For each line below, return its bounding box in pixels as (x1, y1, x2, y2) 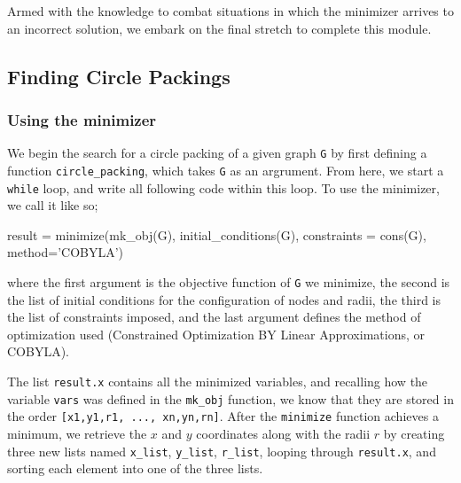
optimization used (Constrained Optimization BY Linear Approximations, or (7, 324, 425, 343)
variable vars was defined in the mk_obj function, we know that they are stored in (7, 389, 454, 408)
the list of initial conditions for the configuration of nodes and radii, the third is (7, 290, 441, 308)
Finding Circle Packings (7, 62, 230, 90)
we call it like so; (7, 196, 98, 214)
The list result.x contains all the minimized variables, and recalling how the (7, 371, 428, 390)
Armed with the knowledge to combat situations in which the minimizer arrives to (7, 2, 454, 19)
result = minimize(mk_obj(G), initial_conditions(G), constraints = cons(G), (7, 225, 426, 244)
